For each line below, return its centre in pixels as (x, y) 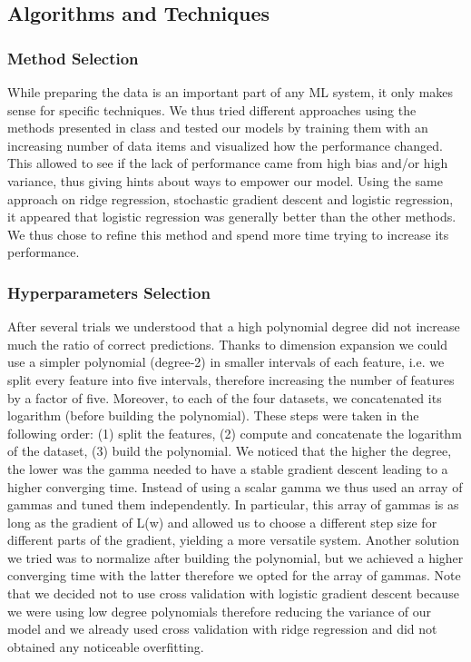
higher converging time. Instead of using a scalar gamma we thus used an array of (235, 486)
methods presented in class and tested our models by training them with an (218, 128)
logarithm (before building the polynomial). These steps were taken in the (213, 415)
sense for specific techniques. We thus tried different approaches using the (212, 109)
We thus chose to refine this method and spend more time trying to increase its (228, 234)
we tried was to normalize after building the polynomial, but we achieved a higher (235, 557)
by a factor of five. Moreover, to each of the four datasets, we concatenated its (225, 397)
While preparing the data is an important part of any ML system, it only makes (231, 92)
